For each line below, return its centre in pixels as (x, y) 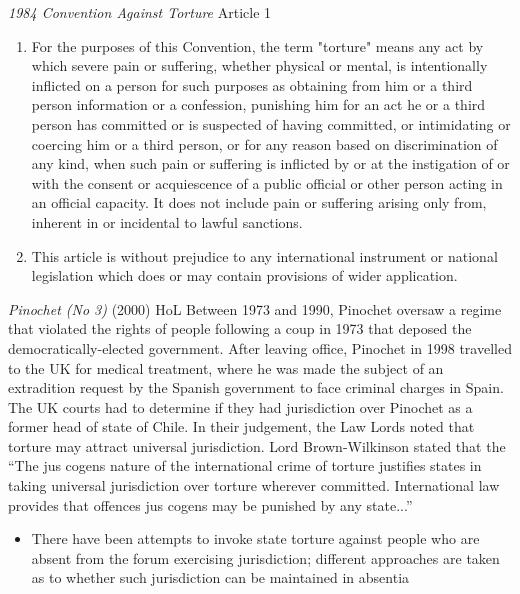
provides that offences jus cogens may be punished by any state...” (210, 504)
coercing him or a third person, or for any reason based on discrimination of (264, 143)
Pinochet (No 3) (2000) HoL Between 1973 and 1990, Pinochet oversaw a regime (255, 308)
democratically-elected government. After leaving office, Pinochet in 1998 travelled (260, 347)
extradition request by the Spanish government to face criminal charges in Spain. (256, 387)
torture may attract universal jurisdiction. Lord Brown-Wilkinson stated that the (257, 445)
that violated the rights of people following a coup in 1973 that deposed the (240, 328)
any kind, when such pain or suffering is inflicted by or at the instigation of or (270, 163)
